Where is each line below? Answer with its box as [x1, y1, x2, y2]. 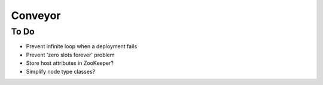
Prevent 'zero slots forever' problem [26, 51, 115, 58]
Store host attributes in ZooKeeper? [26, 59, 114, 67]
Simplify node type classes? [26, 68, 96, 75]
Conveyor [11, 9, 61, 22]
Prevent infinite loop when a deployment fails [26, 43, 138, 50]
